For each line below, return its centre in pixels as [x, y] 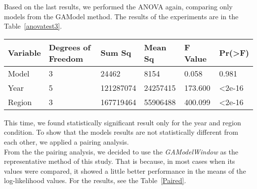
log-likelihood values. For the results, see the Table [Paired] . [95, 180]
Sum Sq [116, 53]
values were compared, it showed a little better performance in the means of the [125, 170]
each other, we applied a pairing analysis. [66, 141]
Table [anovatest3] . [33, 26]
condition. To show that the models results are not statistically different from [121, 132]
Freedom [66, 58]
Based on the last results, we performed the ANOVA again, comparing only [118, 6]
